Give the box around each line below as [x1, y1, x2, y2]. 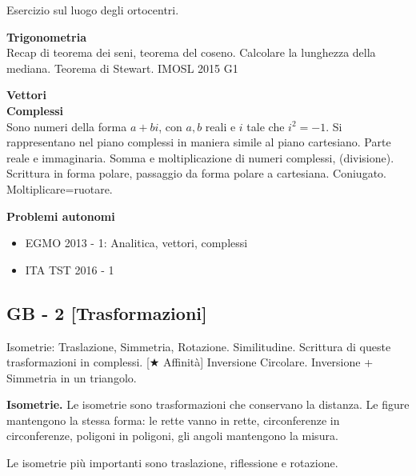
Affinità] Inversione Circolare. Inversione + [163, 354, 374, 370]
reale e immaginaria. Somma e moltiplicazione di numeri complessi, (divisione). [6, 149, 394, 166]
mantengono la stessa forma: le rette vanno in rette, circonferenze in [6, 411, 340, 428]
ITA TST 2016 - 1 [25, 261, 114, 278]
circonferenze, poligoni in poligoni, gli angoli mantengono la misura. [6, 427, 338, 444]
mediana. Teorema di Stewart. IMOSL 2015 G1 [6, 59, 238, 76]
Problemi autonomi [6, 207, 115, 224]
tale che [246, 118, 285, 134]
